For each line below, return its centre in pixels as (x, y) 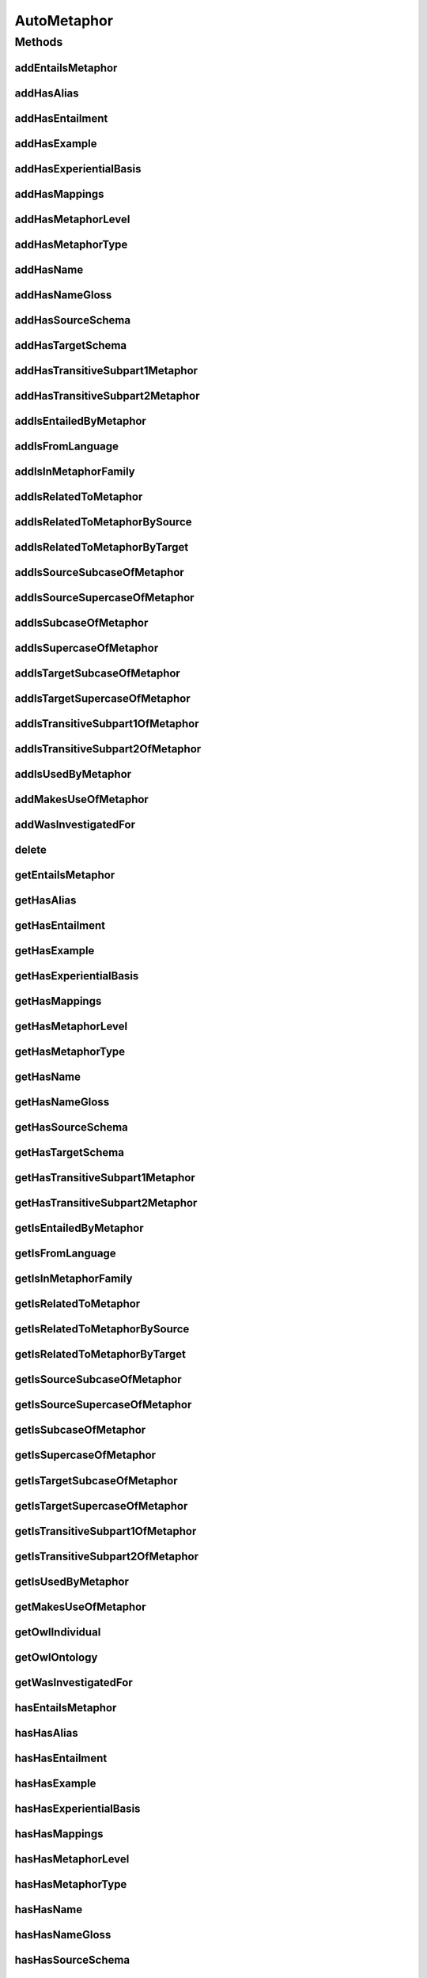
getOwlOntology (56, 1657)
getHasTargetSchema (69, 1152)
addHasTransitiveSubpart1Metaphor (106, 371)
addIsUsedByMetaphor (73, 774)
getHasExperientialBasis (77, 976)
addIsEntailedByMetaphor (80, 421)
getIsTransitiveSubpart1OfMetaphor (106, 1531)
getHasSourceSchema (71, 1127)
